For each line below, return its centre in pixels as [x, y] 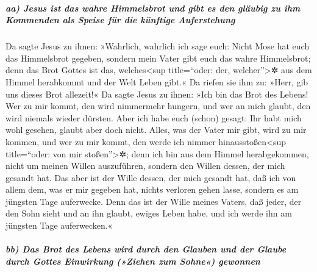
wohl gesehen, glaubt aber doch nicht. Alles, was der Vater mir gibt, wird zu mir [156, 130]
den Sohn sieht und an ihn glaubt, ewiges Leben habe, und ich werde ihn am [149, 213]
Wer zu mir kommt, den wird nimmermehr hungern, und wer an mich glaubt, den [158, 106]
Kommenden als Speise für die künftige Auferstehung [120, 20]
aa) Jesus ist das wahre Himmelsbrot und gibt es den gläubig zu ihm [153, 8]
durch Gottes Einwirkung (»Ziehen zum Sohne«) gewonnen [133, 261]
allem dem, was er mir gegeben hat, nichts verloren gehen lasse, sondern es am [152, 189]
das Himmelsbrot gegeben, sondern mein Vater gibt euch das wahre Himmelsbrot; [158, 58]
